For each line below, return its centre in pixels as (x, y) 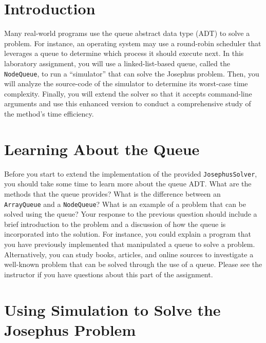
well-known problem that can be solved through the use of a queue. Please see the (133, 264)
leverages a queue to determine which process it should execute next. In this (124, 53)
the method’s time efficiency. (49, 113)
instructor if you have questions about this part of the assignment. (109, 274)
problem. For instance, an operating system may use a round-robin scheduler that (133, 43)
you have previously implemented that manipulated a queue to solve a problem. (130, 244)
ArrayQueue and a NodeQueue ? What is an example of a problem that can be (125, 204)
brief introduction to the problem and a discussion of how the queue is (115, 224)
